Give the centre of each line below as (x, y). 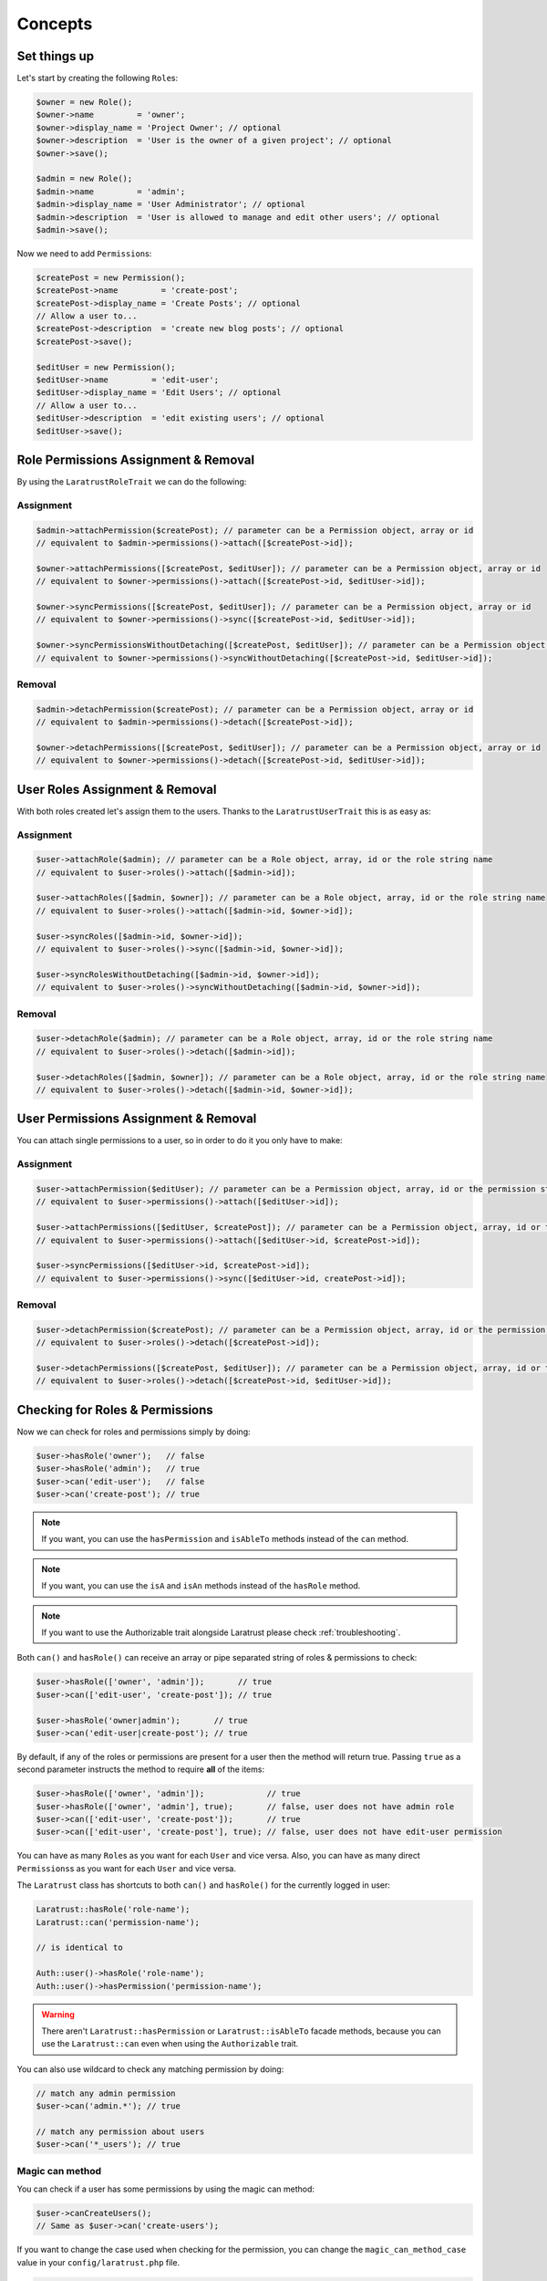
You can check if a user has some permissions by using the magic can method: (165, 2189)
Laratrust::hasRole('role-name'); (113, 1910)
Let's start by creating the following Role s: (98, 78)
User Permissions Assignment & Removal (137, 1119)
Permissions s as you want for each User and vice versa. (127, 1868)
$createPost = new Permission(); (111, 277)
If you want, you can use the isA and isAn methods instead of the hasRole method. (201, 1586)
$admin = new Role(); (84, 179)
